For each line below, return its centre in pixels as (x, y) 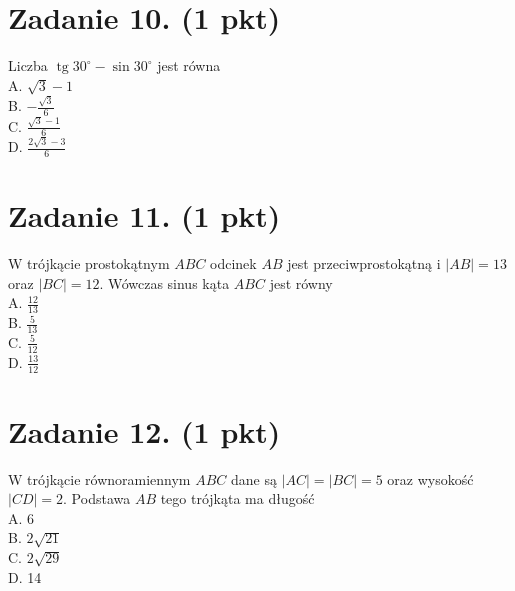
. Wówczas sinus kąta (164, 282)
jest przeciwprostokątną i (364, 263)
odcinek (233, 263)
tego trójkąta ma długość (237, 498)
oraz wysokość (430, 478)
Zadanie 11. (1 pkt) (144, 215)
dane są (254, 478)
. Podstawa (97, 498)
